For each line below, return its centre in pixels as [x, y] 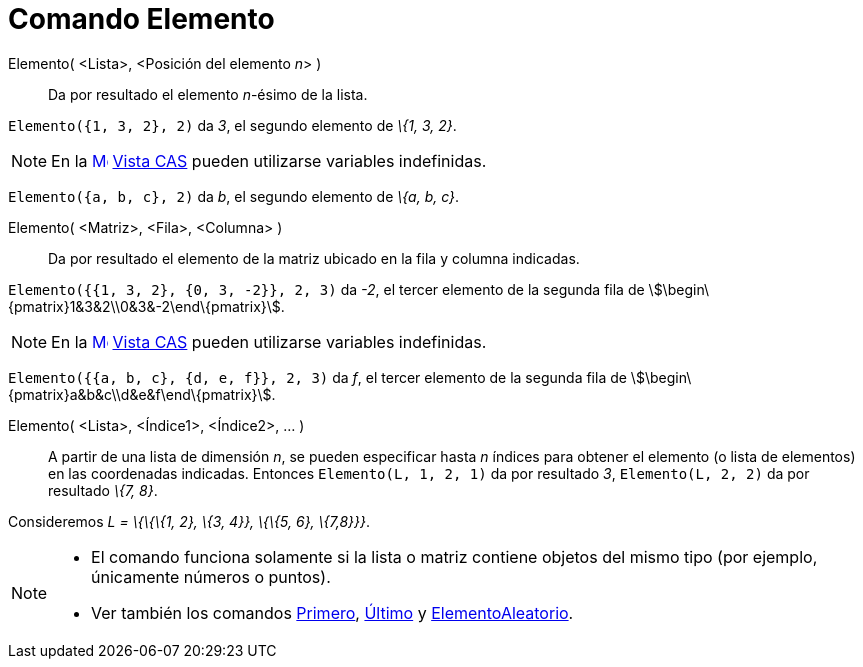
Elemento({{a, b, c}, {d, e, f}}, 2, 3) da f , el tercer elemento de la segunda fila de [317, 377]
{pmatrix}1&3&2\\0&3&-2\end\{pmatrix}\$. [146, 306]
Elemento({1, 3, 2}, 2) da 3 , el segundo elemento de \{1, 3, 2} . [232, 125]
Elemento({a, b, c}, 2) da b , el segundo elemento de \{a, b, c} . [234, 196]
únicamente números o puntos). [211, 576]
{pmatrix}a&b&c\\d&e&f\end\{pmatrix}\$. [142, 394]
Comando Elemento [141, 19]
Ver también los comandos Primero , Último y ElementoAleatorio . [332, 612]
